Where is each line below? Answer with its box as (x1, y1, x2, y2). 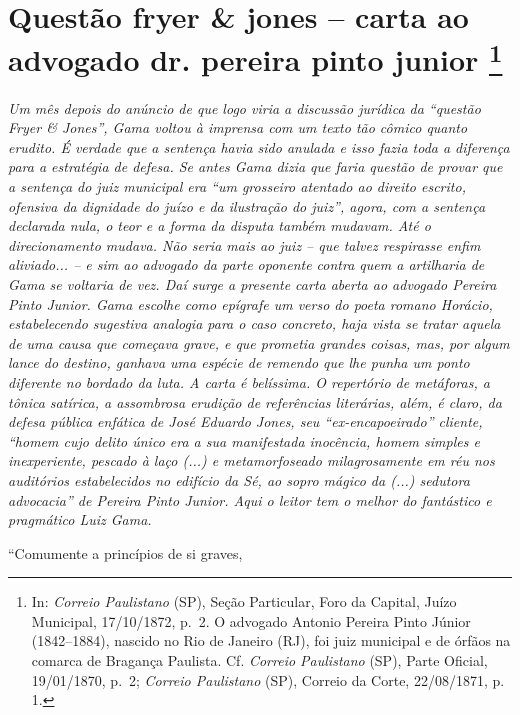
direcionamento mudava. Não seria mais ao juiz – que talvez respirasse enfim (8, 234, 481, 255)
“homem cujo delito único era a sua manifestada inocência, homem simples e (8, 430, 480, 451)
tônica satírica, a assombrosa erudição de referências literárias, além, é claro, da (8, 391, 502, 412)
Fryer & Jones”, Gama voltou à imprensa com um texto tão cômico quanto (8, 117, 468, 138)
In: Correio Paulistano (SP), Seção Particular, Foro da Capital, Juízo (31, 591, 457, 612)
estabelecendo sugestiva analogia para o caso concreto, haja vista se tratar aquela (8, 313, 501, 334)
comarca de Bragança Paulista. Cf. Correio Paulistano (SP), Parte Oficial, (31, 650, 488, 671)
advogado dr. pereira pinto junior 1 (8, 35, 503, 80)
